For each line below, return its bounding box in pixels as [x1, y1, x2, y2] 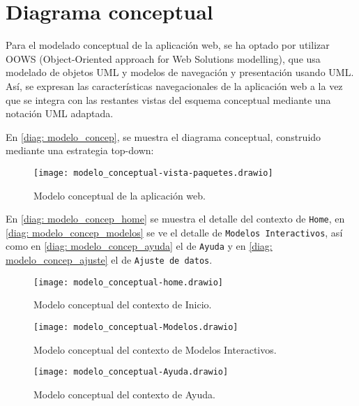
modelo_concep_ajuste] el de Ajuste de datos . [6, 253, 213, 267]
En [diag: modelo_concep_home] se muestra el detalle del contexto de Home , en [6, 211, 345, 226]
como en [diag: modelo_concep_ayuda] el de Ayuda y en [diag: [6, 239, 273, 253]
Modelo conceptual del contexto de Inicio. [33, 297, 212, 312]
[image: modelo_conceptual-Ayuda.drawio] [33, 367, 229, 377]
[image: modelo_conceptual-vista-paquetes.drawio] [33, 167, 273, 178]
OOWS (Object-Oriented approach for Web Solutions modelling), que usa [6, 51, 321, 66]
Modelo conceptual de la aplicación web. [33, 188, 206, 202]
